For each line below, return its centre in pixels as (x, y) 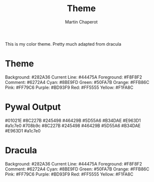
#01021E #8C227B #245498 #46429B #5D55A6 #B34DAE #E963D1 (73, 120)
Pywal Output (33, 107)
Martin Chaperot (81, 22)
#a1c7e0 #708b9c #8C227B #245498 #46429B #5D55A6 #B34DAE (73, 125)
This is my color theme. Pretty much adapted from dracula (63, 44)
